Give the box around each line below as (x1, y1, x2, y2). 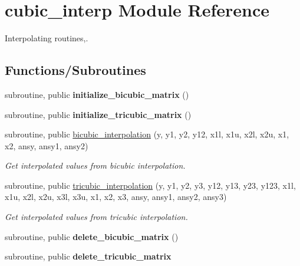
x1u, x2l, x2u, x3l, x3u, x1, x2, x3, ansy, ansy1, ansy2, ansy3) (5, 191, 227, 203)
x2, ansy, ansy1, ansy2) (5, 139, 88, 152)
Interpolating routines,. (5, 32, 88, 44)
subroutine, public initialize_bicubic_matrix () (5, 88, 189, 100)
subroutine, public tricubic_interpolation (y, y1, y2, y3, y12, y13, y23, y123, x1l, (5, 179, 296, 191)
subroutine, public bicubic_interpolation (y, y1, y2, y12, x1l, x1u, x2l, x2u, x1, (5, 128, 289, 140)
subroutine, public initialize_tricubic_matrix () (5, 108, 192, 120)
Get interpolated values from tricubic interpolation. (5, 211, 188, 223)
